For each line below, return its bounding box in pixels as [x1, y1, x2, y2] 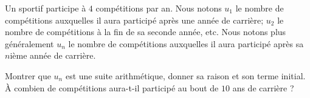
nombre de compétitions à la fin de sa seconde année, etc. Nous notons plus [5, 25, 286, 38]
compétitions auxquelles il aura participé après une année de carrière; [5, 13, 264, 26]
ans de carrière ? [232, 81, 294, 94]
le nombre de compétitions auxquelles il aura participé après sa [68, 37, 304, 50]
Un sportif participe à [5, 2, 86, 14]
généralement [5, 37, 54, 50]
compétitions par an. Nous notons [95, 2, 222, 14]
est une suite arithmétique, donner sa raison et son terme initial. [65, 69, 306, 82]
